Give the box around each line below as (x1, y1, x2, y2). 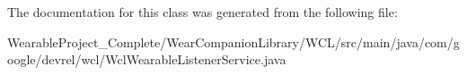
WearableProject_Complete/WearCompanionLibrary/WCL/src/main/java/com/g (7, 32, 460, 51)
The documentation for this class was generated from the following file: (7, 3, 398, 21)
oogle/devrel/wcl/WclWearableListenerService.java (7, 50, 286, 69)
